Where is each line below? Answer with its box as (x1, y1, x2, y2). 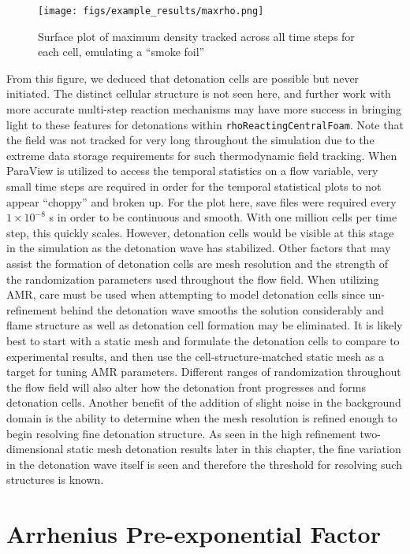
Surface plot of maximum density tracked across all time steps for (38, 28, 355, 44)
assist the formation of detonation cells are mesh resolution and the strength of (6, 255, 389, 272)
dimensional (6, 441, 64, 457)
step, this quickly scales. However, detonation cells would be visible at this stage (6, 224, 394, 240)
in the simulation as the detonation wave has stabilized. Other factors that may (6, 240, 391, 256)
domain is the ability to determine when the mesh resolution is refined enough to (6, 409, 397, 426)
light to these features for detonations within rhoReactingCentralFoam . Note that (6, 116, 404, 132)
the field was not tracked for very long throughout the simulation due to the (6, 132, 375, 148)
